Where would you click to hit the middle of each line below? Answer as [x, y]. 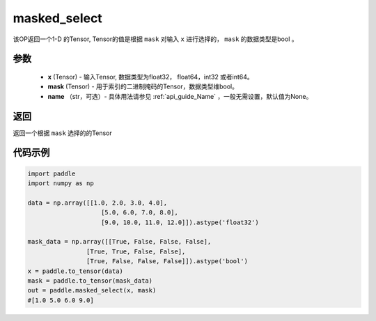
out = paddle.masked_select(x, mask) [92, 290]
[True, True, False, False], [136, 251]
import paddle [52, 173]
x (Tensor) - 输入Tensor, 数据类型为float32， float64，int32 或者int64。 [150, 77]
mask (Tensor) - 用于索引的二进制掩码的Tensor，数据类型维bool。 [143, 86]
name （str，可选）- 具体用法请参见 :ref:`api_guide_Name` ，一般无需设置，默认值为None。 [180, 96]
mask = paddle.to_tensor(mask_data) [90, 281]
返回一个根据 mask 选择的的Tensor [63, 133]
